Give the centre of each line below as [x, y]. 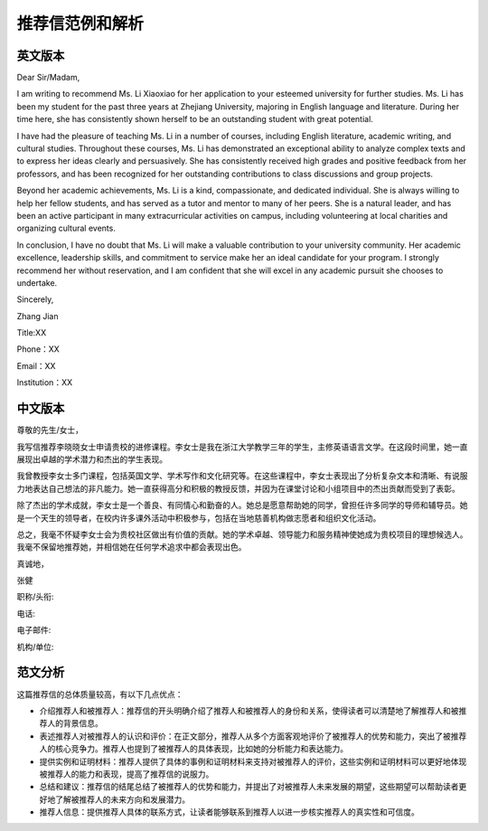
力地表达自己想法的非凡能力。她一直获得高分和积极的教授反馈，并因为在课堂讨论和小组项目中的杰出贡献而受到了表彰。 [238, 488]
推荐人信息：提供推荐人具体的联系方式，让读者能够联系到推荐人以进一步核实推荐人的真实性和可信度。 [229, 812]
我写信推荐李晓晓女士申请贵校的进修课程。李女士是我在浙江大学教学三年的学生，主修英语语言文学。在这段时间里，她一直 [242, 447]
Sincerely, [35, 299]
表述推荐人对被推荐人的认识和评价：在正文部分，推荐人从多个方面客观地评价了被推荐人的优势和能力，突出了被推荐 [253, 736]
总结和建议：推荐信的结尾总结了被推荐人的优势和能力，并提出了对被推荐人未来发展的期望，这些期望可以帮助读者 [249, 787]
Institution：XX [44, 382]
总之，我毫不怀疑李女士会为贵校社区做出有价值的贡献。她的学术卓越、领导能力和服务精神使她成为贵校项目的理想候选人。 [242, 534]
